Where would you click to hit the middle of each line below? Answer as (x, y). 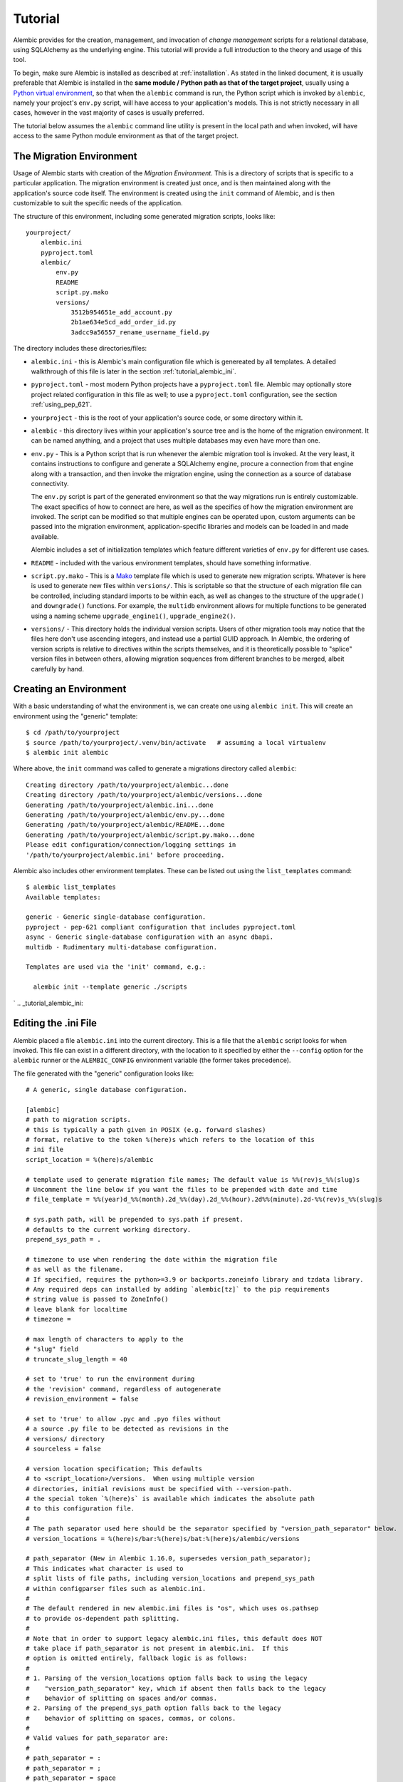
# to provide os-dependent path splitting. (103, 1618)
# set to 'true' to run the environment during (110, 1379)
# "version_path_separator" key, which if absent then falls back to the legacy (176, 1688)
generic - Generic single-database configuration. (116, 917)
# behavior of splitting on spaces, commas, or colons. (131, 1718)
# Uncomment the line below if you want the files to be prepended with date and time (182, 1189)
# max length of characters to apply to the (105, 1339)
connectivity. (50, 483)
